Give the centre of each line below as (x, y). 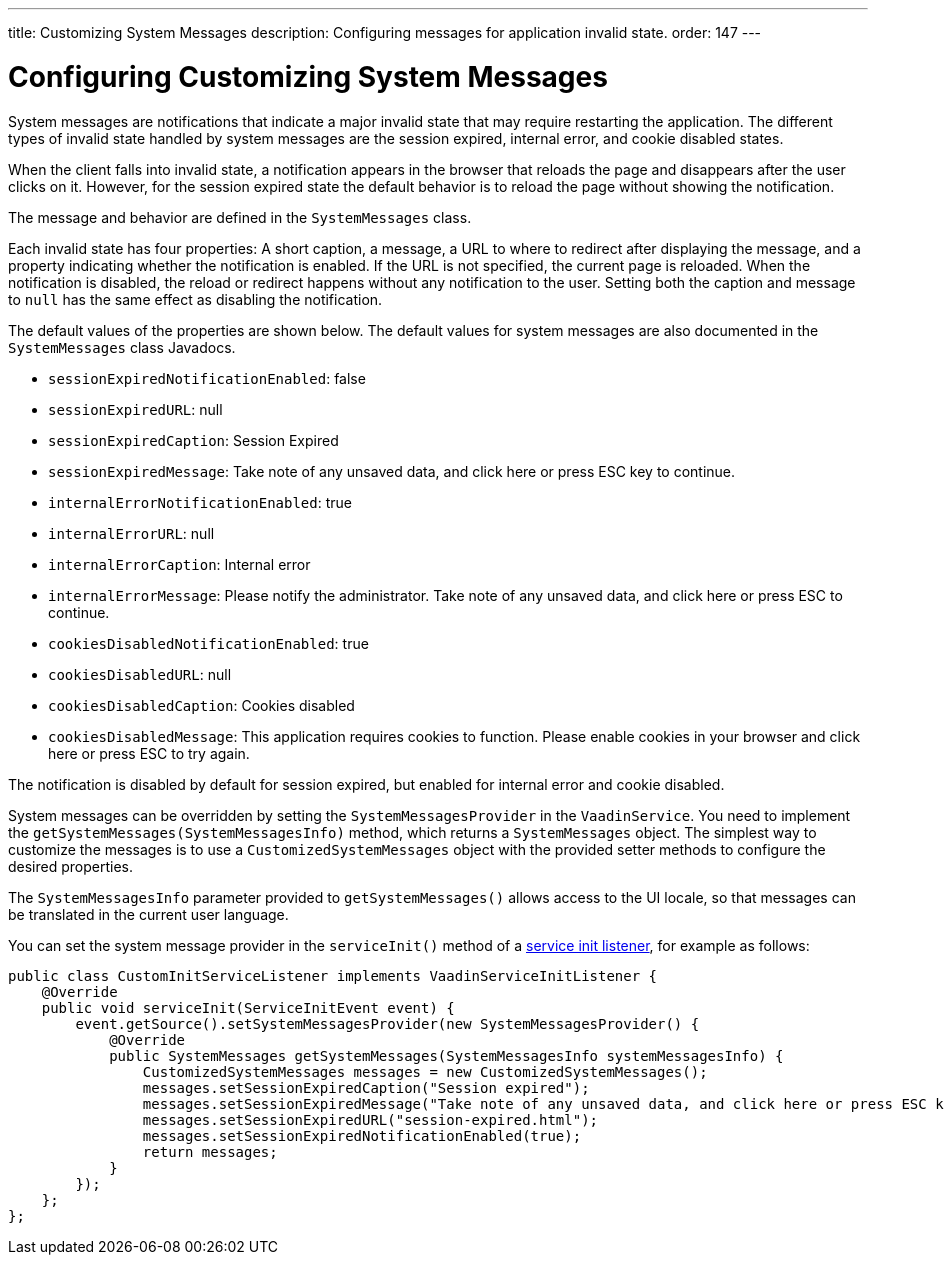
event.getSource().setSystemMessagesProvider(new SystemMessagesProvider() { (387, 1023)
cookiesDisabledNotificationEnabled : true (208, 643)
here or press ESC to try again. (149, 753)
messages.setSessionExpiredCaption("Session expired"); (366, 1087)
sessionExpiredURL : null (135, 409)
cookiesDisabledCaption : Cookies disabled (201, 705)
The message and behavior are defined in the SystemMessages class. (240, 217)
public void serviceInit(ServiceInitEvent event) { (248, 1007)
